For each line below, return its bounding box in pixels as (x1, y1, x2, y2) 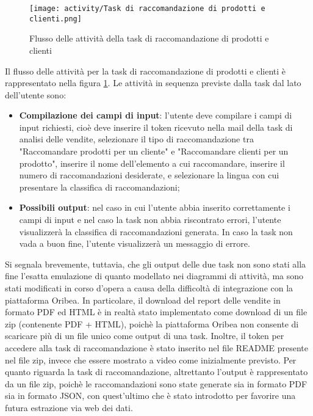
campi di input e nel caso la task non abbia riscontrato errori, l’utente (19, 213, 281, 226)
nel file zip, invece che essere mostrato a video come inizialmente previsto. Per (5, 353, 297, 366)
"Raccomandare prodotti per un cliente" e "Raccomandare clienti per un (19, 145, 289, 158)
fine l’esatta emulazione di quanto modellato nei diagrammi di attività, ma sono (5, 269, 304, 282)
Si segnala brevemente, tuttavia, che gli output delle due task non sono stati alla (5, 257, 306, 270)
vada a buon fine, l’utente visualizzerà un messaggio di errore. (19, 237, 250, 250)
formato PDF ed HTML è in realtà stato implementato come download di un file (5, 305, 308, 318)
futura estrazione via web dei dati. (5, 401, 133, 414)
